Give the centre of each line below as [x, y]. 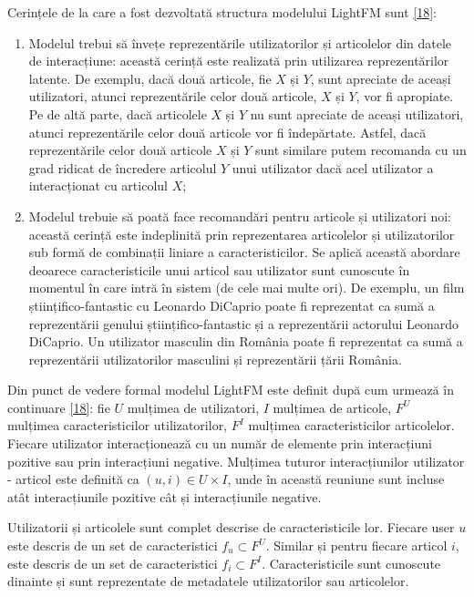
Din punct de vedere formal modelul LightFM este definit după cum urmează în [231, 390]
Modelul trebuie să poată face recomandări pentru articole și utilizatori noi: [240, 216]
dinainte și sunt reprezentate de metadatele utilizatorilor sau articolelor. [208, 581]
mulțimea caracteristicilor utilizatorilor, [118, 425]
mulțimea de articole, [332, 407]
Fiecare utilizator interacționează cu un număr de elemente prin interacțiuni [220, 443]
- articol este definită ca [73, 479]
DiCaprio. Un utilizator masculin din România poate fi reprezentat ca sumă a [246, 341]
